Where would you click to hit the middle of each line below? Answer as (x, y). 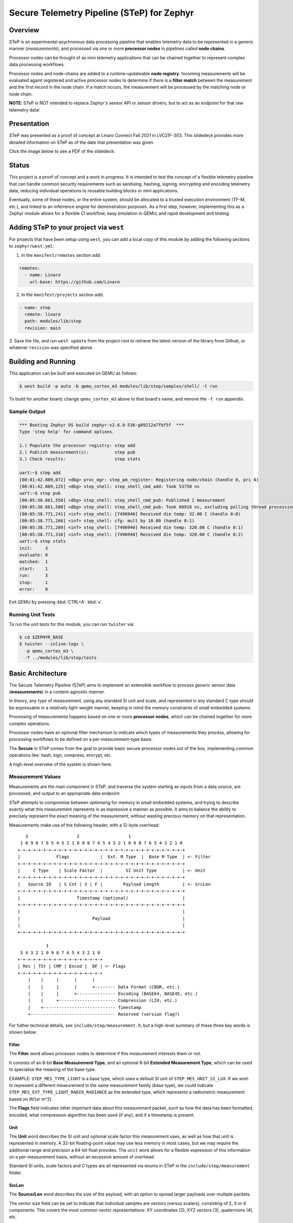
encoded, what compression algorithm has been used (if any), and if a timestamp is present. (102, 1115)
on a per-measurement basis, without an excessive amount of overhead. (82, 1157)
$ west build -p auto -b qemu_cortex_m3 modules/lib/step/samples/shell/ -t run (118, 386)
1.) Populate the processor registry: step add (77, 445)
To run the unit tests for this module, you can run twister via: (72, 624)
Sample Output (27, 411)
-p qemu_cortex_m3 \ (49, 651)
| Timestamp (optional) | (101, 898)
